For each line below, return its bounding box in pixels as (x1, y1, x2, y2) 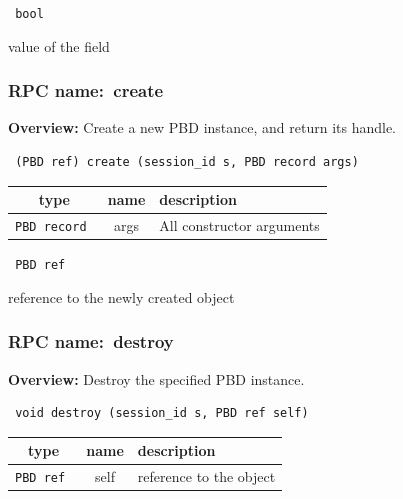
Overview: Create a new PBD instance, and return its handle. (8, 117, 397, 138)
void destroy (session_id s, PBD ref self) (15, 406, 309, 421)
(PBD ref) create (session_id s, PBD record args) (15, 155, 359, 170)
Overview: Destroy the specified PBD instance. (8, 368, 305, 389)
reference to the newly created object (8, 286, 235, 307)
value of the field (8, 35, 110, 56)
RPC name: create (8, 78, 164, 103)
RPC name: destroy (8, 329, 174, 354)
